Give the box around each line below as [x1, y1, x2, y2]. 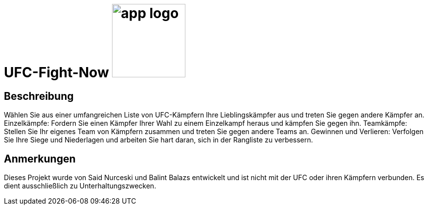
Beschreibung [4, 90, 74, 102]
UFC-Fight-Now [4, 64, 109, 81]
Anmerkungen [4, 152, 76, 165]
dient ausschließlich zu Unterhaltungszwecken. [4, 182, 157, 190]
